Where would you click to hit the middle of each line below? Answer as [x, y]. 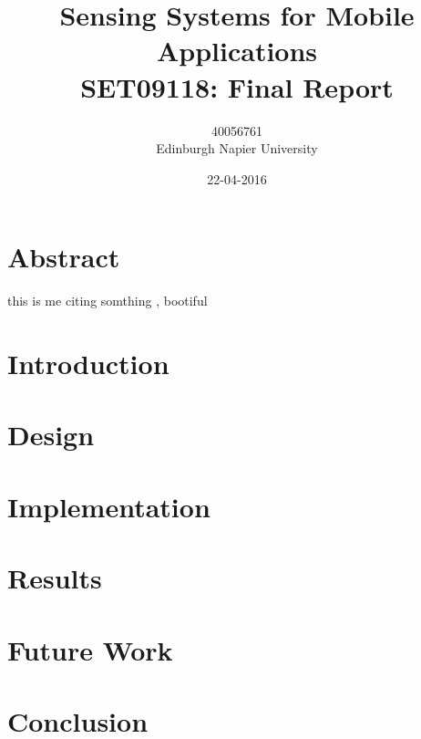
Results [55, 578]
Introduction [88, 363]
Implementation [109, 506]
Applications [237, 51]
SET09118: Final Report [237, 86]
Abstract [64, 257]
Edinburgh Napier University [237, 148]
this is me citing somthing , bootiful [108, 301]
